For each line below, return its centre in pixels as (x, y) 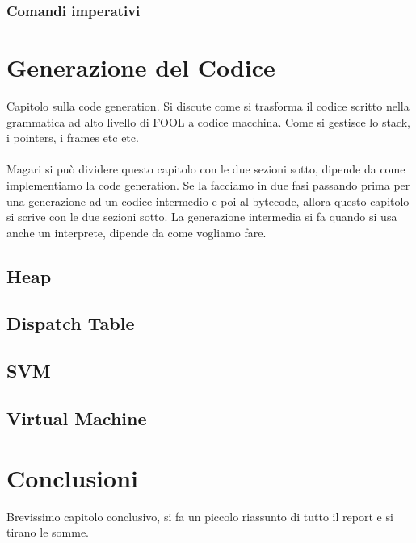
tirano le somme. (48, 532)
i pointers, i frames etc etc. (73, 138)
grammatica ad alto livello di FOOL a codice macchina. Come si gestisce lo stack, (208, 121)
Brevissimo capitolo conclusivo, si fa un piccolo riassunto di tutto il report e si (200, 516)
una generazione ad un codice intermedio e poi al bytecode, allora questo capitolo (208, 200)
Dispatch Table (71, 323)
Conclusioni (72, 477)
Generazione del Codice (141, 67)
